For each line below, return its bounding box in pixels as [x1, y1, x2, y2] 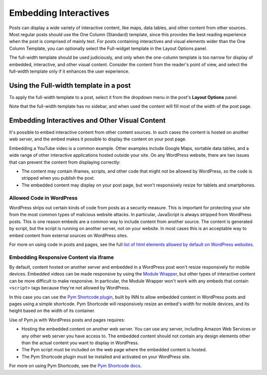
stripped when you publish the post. [21, 175, 95, 181]
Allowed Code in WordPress [9, 194, 78, 201]
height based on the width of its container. [9, 308, 95, 314]
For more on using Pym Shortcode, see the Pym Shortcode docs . [9, 363, 142, 369]
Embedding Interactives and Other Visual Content [9, 116, 166, 125]
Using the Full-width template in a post [9, 81, 131, 90]
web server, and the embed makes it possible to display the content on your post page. [9, 136, 187, 142]
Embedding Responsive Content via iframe [9, 254, 114, 261]
